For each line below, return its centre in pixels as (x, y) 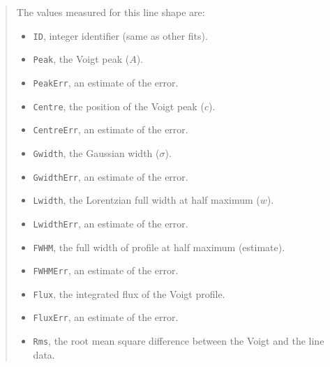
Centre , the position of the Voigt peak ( (119, 106)
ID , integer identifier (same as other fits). (120, 35)
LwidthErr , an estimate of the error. (111, 223)
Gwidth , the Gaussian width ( (96, 152)
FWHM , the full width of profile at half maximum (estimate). (159, 247)
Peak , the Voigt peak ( (81, 59)
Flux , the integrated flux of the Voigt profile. (129, 293)
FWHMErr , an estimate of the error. (106, 270)
